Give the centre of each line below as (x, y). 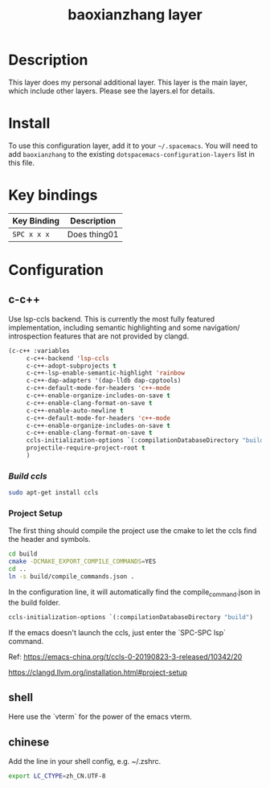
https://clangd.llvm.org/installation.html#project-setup (98, 672)
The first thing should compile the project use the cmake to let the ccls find (133, 531)
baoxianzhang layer (135, 15)
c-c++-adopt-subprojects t (71, 366)
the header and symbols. (49, 540)
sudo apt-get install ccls (53, 493)
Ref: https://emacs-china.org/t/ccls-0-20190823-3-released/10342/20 (125, 656)
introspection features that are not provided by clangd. (99, 336)
